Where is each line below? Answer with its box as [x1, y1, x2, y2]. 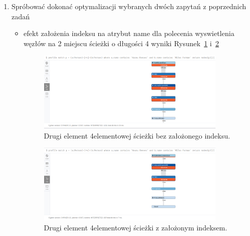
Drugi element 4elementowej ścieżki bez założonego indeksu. [44, 130, 230, 141]
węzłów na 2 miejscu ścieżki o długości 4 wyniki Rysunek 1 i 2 [23, 38, 219, 48]
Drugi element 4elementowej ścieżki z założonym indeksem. [44, 222, 227, 232]
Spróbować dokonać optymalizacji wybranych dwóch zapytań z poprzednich [11, 1, 246, 11]
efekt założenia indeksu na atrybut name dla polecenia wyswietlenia [23, 28, 235, 39]
